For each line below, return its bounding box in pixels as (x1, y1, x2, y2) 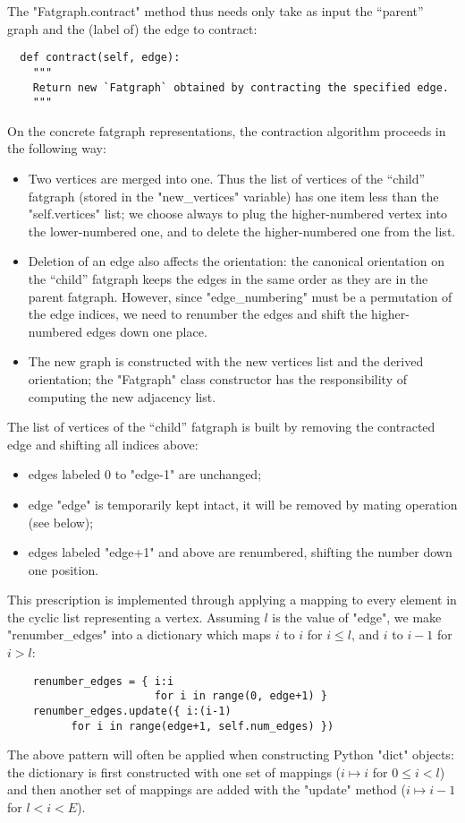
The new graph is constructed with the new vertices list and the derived (28, 352, 424, 371)
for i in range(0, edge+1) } (154, 690, 327, 703)
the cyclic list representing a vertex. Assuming (7, 607, 260, 626)
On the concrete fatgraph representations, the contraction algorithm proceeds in (7, 121, 446, 140)
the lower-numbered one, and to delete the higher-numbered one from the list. (28, 221, 456, 240)
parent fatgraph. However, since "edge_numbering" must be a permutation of (28, 287, 452, 305)
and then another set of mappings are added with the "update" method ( (7, 780, 406, 799)
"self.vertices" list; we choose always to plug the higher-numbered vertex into (28, 204, 448, 223)
